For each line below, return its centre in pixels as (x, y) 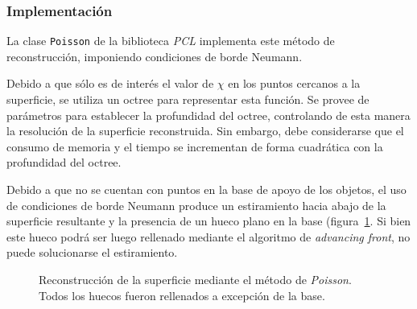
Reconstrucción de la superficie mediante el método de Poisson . (195, 279)
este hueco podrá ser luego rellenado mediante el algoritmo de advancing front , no (208, 236)
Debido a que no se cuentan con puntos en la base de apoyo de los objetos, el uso (206, 190)
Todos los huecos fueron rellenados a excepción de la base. (182, 295)
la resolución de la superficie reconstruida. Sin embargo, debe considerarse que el (205, 131)
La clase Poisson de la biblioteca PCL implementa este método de (171, 41)
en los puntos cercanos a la (294, 83)
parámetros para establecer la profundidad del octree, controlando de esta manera (208, 115)
